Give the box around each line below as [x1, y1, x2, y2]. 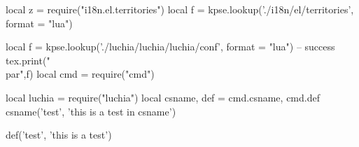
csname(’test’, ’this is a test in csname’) [6, 104, 176, 118]
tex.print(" [6, 52, 50, 67]
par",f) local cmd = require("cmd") [6, 66, 155, 81]
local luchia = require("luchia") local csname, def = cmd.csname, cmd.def [6, 90, 320, 104]
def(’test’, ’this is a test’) [6, 127, 112, 142]
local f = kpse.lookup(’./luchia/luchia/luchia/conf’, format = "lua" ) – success [6, 39, 335, 54]
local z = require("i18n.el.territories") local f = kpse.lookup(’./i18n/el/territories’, [6, 2, 354, 16]
